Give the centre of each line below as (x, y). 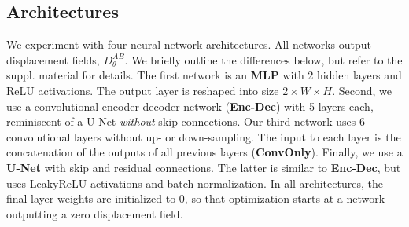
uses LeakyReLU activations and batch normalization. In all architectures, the (195, 183)
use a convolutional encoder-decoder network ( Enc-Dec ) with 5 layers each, (190, 106)
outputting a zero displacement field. (95, 213)
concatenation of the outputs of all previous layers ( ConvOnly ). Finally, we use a (204, 152)
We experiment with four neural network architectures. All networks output (189, 44)
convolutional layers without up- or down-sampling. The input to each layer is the (204, 136)
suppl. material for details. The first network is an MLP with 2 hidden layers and (204, 75)
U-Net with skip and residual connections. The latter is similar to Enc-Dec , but (204, 167)
